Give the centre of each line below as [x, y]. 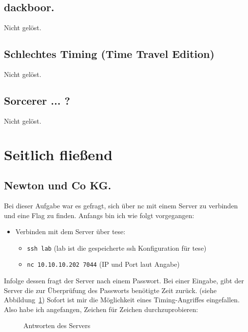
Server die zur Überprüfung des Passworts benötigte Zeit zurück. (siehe [110, 290]
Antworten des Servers [57, 325]
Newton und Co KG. [58, 185]
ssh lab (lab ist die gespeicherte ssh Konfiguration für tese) [117, 248]
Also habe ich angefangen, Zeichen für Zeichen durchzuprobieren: [101, 309]
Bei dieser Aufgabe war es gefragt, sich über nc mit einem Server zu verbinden [121, 205]
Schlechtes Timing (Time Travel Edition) [109, 54]
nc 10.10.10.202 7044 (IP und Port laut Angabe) [103, 264]
